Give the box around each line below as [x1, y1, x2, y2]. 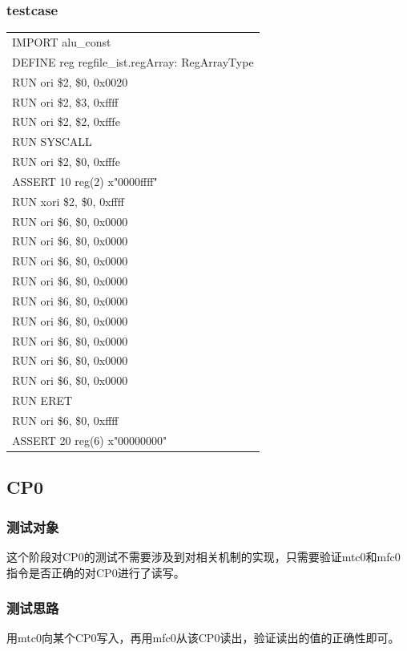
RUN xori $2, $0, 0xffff [12, 192, 124, 209]
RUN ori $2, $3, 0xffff [12, 93, 119, 110]
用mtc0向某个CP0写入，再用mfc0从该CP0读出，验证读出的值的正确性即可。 [6, 629, 400, 646]
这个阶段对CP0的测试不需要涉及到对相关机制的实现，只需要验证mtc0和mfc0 [6, 548, 401, 564]
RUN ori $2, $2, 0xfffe [12, 113, 120, 130]
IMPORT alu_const [12, 33, 111, 50]
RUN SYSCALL [12, 133, 92, 150]
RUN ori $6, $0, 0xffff [12, 412, 119, 428]
